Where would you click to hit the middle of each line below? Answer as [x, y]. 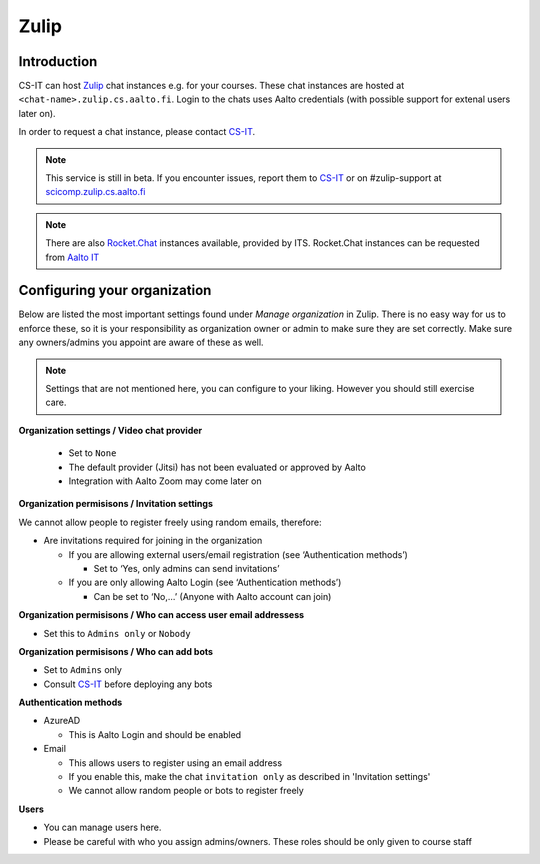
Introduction [58, 61]
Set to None [92, 453]
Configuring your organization [115, 290]
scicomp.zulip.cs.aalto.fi [95, 192]
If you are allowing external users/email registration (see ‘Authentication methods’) [238, 554]
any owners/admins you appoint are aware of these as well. [141, 342]
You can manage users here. [102, 827]
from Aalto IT [72, 257]
